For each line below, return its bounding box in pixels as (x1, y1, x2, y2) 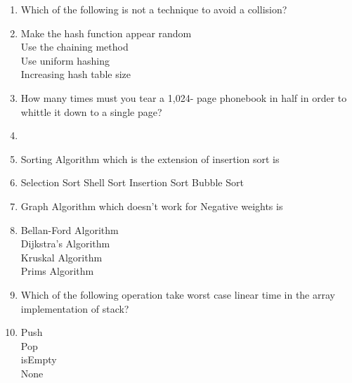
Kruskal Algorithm (20, 249, 103, 264)
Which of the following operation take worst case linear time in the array (20, 287, 335, 301)
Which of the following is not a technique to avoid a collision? (20, 2, 287, 16)
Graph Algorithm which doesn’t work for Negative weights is (20, 198, 283, 213)
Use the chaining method (20, 39, 129, 54)
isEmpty (20, 352, 57, 367)
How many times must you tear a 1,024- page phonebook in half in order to (20, 90, 347, 105)
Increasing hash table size (20, 67, 131, 82)
